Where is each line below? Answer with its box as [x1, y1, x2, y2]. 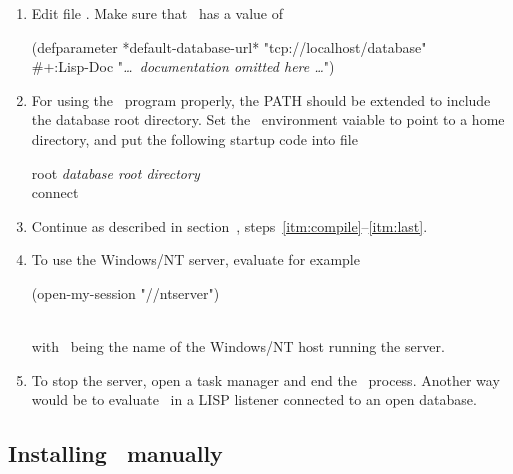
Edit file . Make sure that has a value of [31, 3, 284, 23]
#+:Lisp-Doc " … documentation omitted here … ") [31, 56, 335, 77]
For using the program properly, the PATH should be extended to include [31, 89, 491, 110]
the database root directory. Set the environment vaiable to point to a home [31, 109, 505, 130]
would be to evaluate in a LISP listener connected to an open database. [31, 389, 477, 410]
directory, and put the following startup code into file [31, 128, 358, 149]
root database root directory [31, 162, 200, 183]
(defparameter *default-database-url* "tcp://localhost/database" [31, 36, 427, 57]
